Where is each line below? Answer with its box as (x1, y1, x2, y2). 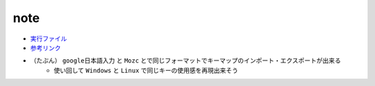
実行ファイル (30, 34, 67, 43)
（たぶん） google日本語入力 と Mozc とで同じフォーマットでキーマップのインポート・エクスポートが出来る (30, 56, 342, 65)
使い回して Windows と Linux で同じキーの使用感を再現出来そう (53, 66, 239, 74)
